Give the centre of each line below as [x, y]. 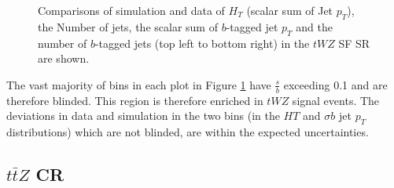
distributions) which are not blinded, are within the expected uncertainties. [188, 132]
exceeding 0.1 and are [335, 84]
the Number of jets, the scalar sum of [128, 26]
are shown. [64, 58]
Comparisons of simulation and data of [131, 10]
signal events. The [336, 100]
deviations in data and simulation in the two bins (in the [143, 116]
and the [314, 26]
